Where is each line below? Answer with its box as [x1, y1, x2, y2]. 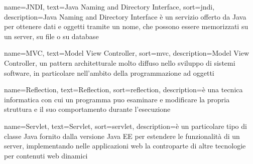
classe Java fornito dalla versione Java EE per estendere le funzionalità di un [4, 130, 240, 141]
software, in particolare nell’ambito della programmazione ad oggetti [4, 67, 214, 78]
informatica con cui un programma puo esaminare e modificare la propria [4, 94, 230, 104]
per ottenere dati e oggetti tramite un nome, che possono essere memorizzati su [4, 21, 248, 32]
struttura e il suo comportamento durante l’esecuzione [4, 104, 171, 114]
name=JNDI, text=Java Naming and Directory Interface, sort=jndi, [4, 2, 215, 12]
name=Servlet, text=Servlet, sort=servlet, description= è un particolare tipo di [4, 120, 247, 131]
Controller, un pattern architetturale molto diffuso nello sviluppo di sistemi [4, 57, 235, 68]
